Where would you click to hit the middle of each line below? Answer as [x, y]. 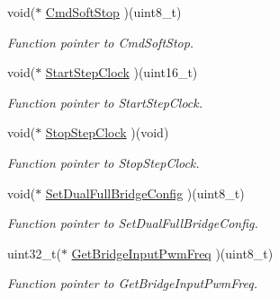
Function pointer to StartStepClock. [105, 102]
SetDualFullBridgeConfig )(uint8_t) [145, 193]
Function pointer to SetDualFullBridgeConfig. [133, 223]
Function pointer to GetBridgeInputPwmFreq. [133, 283]
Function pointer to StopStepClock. [103, 162]
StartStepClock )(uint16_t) [121, 72]
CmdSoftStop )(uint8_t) [113, 12]
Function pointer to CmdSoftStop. [101, 42]
